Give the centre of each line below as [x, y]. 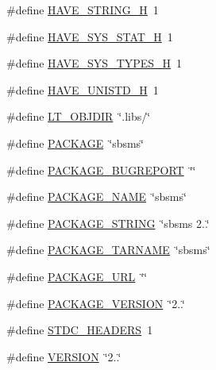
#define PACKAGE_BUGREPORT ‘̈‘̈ [101, 170]
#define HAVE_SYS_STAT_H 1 [90, 36]
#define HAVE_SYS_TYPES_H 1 [94, 63]
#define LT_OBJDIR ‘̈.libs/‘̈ [79, 116]
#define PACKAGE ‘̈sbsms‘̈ [75, 143]
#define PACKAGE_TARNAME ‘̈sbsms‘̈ [108, 250]
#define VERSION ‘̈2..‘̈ [64, 356]
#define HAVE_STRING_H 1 [83, 10]
